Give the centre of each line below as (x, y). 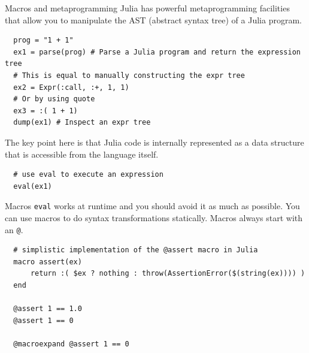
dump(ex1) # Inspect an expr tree (82, 123)
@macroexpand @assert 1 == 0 (71, 344)
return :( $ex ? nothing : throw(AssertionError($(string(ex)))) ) (168, 274)
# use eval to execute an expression (88, 175)
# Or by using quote (54, 99)
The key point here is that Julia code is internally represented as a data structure (154, 142)
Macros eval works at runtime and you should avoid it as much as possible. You (152, 206)
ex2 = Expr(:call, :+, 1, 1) (71, 87)
